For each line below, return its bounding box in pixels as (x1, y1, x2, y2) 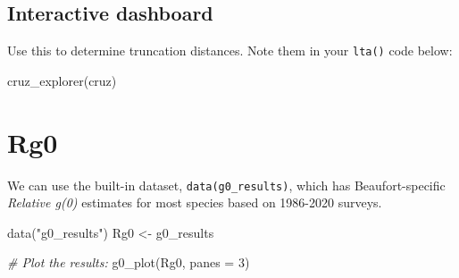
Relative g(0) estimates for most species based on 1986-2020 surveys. (7, 193, 382, 212)
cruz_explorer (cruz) (7, 71, 117, 89)
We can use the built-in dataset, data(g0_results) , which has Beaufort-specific (7, 175, 446, 194)
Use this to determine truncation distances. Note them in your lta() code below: (7, 41, 453, 60)
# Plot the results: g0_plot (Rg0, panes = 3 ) (7, 253, 250, 272)
